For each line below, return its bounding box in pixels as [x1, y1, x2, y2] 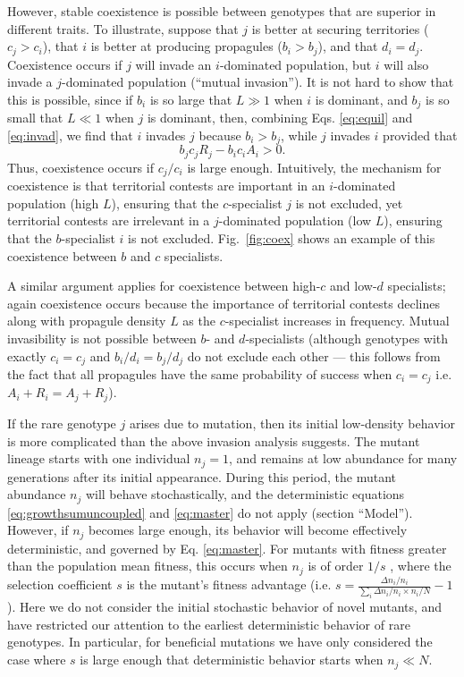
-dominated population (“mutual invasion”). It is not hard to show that [62, 72, 454, 91]
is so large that [149, 89, 232, 108]
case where [7, 650, 66, 669]
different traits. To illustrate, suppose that [7, 19, 239, 38]
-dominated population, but [219, 55, 372, 73]
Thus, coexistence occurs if [7, 157, 154, 176]
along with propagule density [7, 311, 166, 330]
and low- [330, 276, 377, 295]
